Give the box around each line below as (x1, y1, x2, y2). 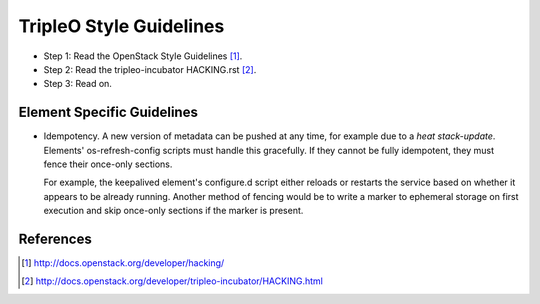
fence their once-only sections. (43, 158, 173, 170)
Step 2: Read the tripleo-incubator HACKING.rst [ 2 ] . (43, 63, 257, 75)
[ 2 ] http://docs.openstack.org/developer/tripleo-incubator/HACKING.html (21, 275, 324, 287)
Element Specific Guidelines (18, 104, 199, 121)
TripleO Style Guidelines (18, 15, 225, 37)
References (18, 231, 92, 247)
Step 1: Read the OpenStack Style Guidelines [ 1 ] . (43, 50, 243, 62)
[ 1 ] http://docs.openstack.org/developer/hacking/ (21, 257, 225, 269)
